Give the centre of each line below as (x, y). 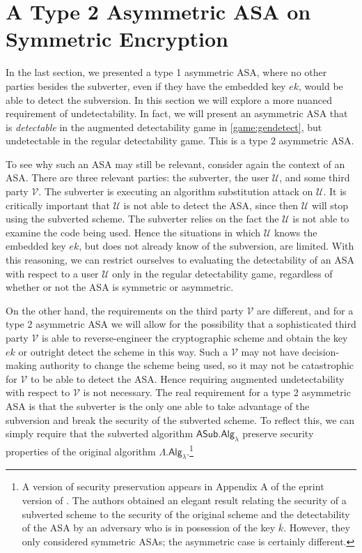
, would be (321, 85)
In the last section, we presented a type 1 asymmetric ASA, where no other (166, 72)
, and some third (315, 177)
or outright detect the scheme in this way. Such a (123, 351)
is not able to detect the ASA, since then (211, 205)
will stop (330, 205)
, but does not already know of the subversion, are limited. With (217, 246)
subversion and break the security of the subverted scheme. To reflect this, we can (180, 419)
